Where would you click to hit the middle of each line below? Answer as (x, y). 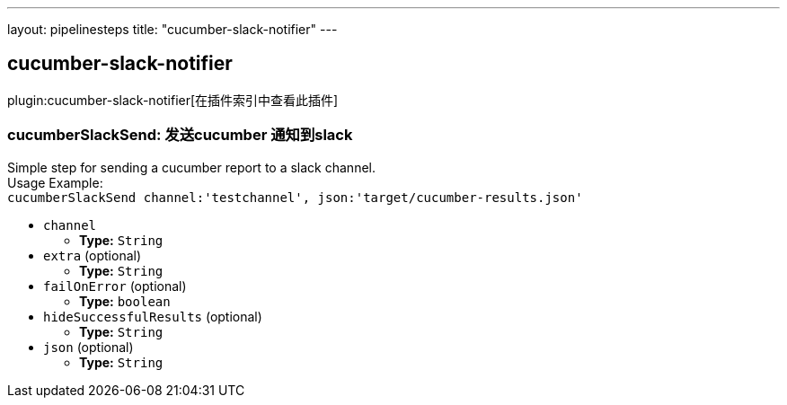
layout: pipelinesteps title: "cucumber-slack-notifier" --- (172, 29)
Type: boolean (125, 301)
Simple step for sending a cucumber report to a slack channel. (191, 167)
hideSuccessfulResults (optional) (153, 316)
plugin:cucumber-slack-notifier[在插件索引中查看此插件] (173, 100)
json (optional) (88, 347)
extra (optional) (93, 255)
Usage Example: (55, 182)
